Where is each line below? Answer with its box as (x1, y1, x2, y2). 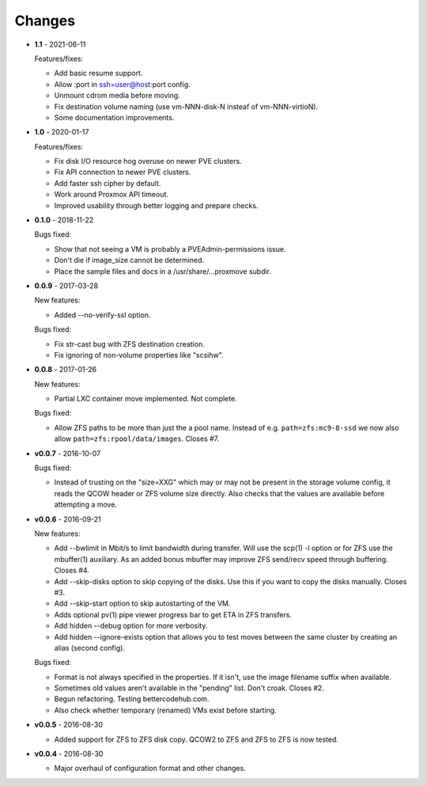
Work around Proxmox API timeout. (54, 190, 169, 199)
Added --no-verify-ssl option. (54, 309, 151, 320)
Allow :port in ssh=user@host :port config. (54, 79, 191, 89)
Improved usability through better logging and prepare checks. (54, 200, 259, 210)
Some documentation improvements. (54, 112, 175, 122)
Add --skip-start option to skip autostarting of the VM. (54, 598, 231, 609)
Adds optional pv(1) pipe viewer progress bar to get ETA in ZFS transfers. (54, 609, 293, 619)
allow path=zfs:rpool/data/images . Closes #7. (54, 434, 220, 443)
